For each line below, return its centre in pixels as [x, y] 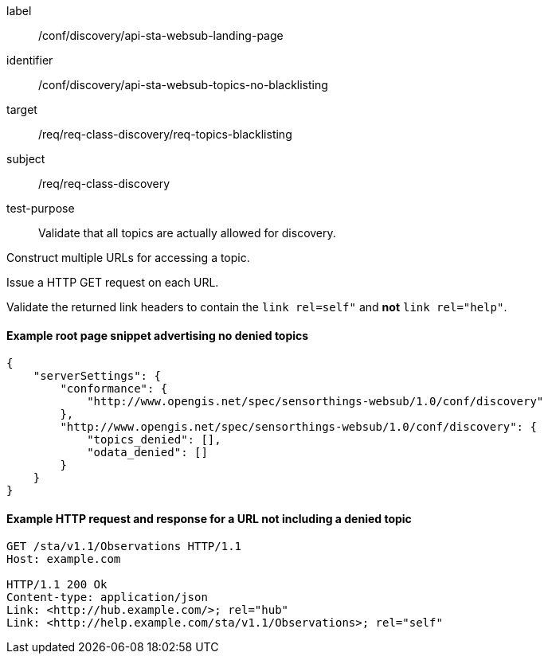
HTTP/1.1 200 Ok [57, 585]
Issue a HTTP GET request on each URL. [113, 282]
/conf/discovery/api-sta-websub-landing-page [161, 35]
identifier [30, 60]
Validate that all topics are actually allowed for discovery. [187, 233]
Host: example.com [64, 559]
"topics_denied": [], [154, 440]
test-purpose [41, 208]
